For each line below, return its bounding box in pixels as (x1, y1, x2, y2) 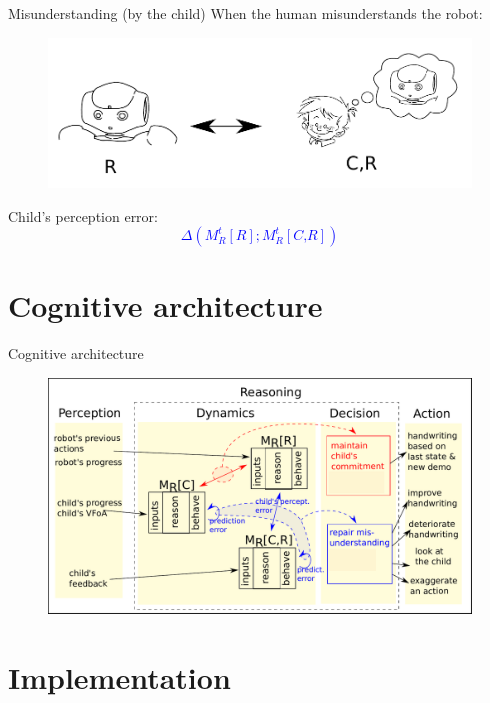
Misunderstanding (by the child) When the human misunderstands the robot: (8, 3, 483, 23)
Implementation (8, 656, 231, 697)
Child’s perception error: (8, 205, 158, 226)
